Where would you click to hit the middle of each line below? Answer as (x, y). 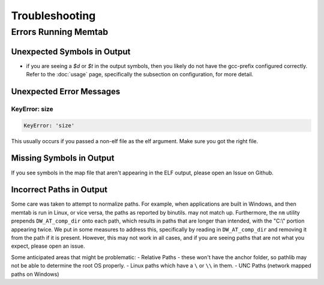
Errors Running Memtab (60, 32)
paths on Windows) (35, 274)
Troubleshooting (53, 16)
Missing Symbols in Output (63, 158)
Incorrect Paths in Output (59, 190)
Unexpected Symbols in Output (71, 51)
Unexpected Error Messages (66, 91)
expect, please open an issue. (48, 246)
